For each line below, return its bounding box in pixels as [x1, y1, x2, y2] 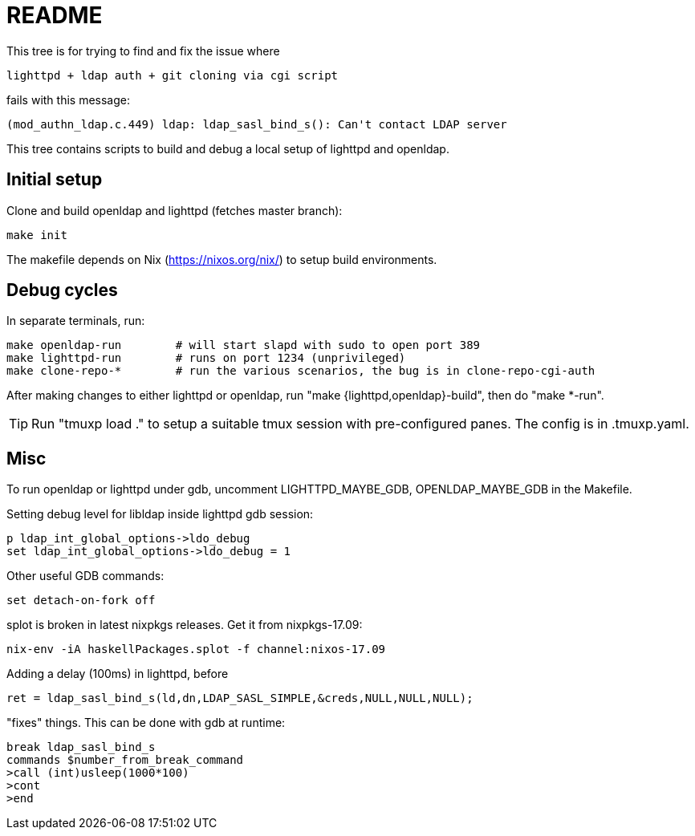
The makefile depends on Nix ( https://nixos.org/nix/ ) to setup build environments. [6, 252, 437, 266]
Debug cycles [6, 280, 118, 301]
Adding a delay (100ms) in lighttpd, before [6, 667, 229, 681]
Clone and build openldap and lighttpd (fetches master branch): [6, 203, 343, 217]
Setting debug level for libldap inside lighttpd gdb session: [6, 507, 314, 521]
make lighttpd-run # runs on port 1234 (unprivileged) [6, 351, 406, 365]
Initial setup [6, 169, 103, 190]
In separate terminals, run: [6, 314, 145, 328]
